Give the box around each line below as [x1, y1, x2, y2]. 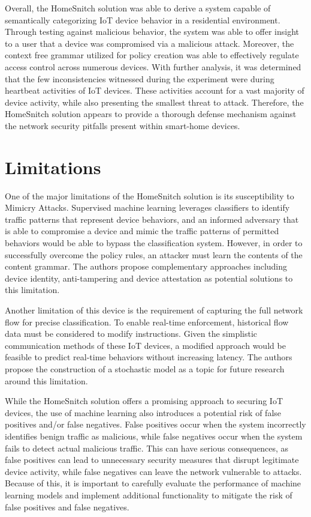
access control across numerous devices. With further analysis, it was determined [5, 60, 301, 73]
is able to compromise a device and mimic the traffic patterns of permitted [5, 225, 279, 237]
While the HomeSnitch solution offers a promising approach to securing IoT [5, 395, 283, 407]
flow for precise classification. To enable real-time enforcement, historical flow [5, 315, 289, 328]
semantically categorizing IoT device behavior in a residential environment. [5, 13, 280, 26]
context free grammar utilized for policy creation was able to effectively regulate [5, 49, 299, 61]
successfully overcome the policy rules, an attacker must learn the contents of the [5, 248, 303, 261]
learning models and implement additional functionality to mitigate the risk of [5, 488, 292, 501]
